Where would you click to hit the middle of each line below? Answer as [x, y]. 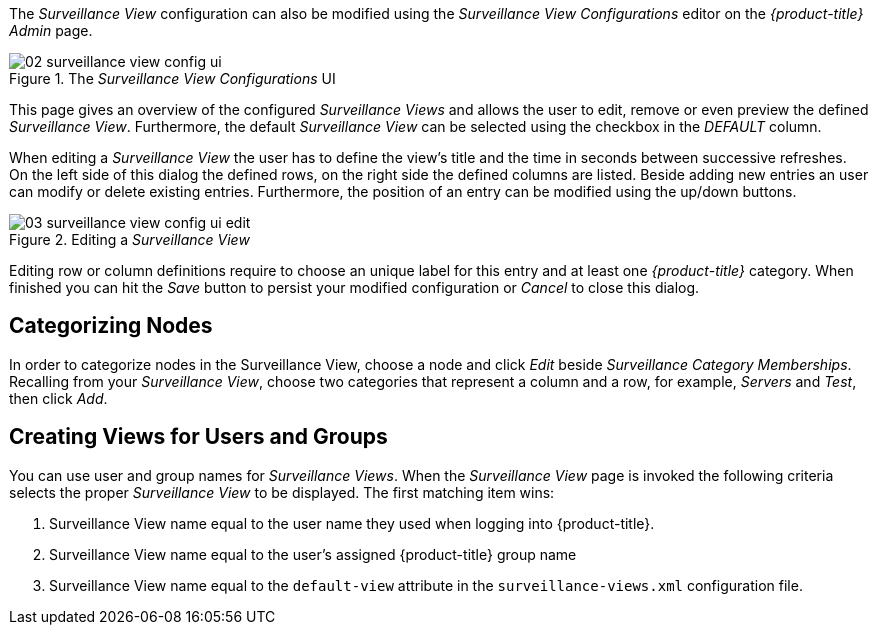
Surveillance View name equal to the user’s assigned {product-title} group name [313, 554]
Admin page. [51, 30]
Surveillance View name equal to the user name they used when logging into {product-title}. [352, 523]
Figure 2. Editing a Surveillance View [129, 239]
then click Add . [58, 398]
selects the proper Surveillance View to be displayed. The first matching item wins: [282, 492]
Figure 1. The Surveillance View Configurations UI [172, 78]
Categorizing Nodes [111, 326]
